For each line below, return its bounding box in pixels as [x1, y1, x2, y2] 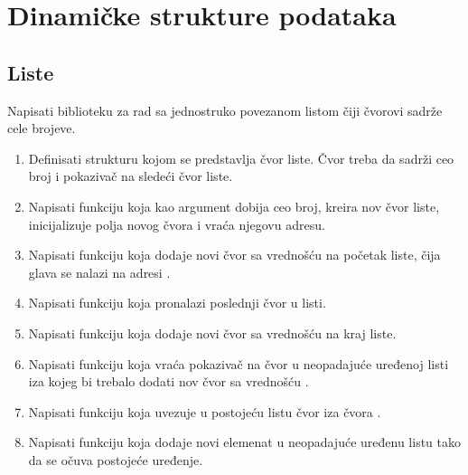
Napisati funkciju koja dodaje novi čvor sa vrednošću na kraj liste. [28, 323, 397, 342]
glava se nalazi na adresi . [28, 262, 171, 281]
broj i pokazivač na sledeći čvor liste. [28, 166, 233, 185]
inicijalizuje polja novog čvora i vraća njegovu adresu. [28, 214, 325, 233]
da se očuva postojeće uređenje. [28, 450, 203, 469]
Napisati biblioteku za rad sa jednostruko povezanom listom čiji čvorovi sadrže [7, 100, 443, 119]
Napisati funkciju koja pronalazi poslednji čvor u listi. [28, 293, 326, 312]
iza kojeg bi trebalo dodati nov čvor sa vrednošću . [28, 372, 309, 391]
